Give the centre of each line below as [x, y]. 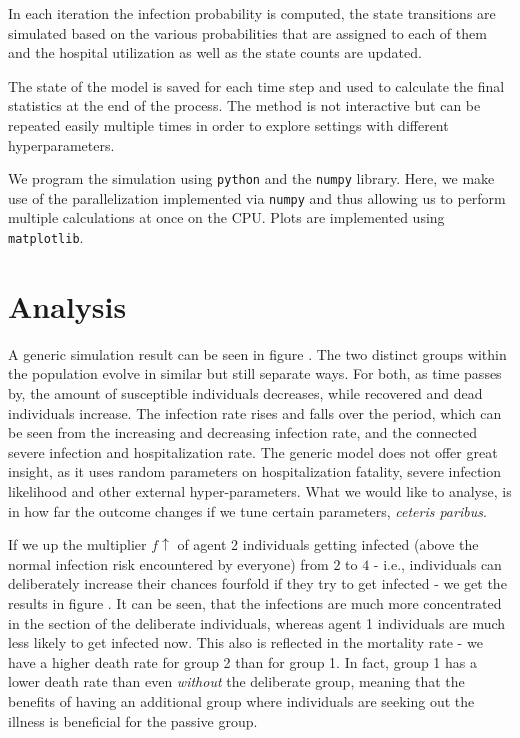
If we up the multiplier [77, 544]
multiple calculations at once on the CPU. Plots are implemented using [226, 217]
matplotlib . [46, 237]
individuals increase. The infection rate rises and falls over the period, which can [255, 412]
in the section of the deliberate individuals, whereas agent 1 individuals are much [257, 622]
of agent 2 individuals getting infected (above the [328, 544]
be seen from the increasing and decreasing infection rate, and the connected [242, 432]
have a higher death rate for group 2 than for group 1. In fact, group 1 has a [242, 661]
